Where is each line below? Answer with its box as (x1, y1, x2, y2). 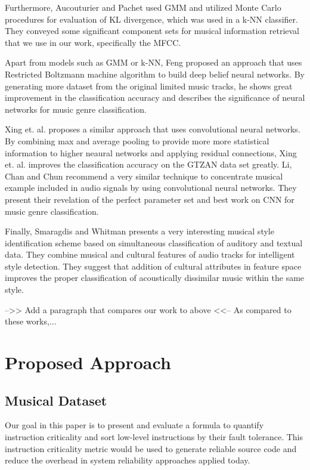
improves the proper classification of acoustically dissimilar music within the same (5, 271, 305, 284)
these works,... (5, 315, 57, 327)
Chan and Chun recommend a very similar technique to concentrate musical (5, 169, 283, 182)
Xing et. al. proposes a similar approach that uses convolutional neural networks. (5, 123, 300, 135)
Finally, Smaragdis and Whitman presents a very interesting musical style (5, 225, 274, 237)
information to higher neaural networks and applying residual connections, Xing (5, 146, 297, 159)
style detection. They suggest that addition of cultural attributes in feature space (5, 259, 302, 272)
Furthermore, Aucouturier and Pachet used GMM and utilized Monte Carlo (5, 1, 281, 13)
